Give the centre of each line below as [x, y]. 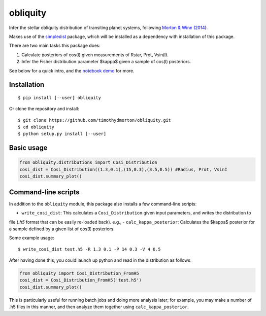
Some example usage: [32, 238]
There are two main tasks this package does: [55, 46]
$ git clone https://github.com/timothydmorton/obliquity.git [95, 120]
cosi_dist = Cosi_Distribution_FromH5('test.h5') [81, 280]
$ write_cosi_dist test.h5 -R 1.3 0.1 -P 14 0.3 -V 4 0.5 [89, 249]
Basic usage [28, 148]
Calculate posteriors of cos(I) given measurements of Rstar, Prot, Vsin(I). [95, 55]
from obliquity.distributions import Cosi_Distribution [88, 162]
